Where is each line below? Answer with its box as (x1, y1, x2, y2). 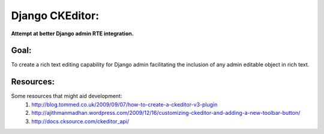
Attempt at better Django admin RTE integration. (11, 30, 134, 37)
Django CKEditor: (11, 9, 99, 22)
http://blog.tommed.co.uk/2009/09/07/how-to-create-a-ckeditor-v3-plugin (31, 100, 218, 108)
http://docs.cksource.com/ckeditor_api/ (31, 117, 130, 125)
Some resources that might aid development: (11, 93, 122, 100)
